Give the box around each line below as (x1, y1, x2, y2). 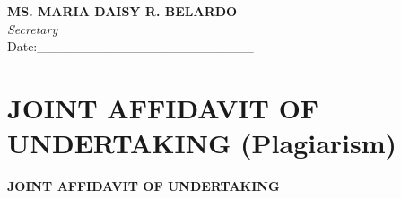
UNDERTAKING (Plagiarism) (7, 125, 397, 161)
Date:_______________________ (7, 37, 254, 56)
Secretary (7, 19, 58, 38)
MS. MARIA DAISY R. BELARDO (7, 2, 238, 20)
